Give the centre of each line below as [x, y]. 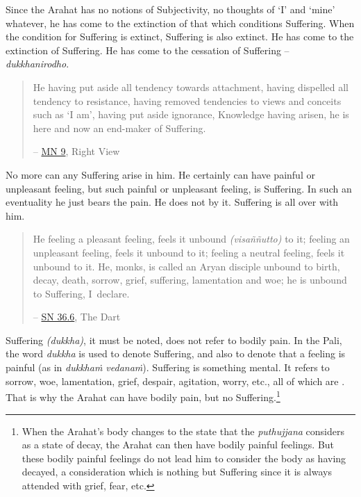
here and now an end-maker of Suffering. [119, 128]
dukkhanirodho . [37, 64]
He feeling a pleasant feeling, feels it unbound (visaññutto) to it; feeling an [191, 239]
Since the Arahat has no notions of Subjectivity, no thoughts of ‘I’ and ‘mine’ [170, 9]
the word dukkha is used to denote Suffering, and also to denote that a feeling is [176, 353]
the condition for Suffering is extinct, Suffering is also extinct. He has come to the [180, 36]
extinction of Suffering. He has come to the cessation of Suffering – [148, 50]
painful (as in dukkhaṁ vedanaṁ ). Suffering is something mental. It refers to [168, 367]
